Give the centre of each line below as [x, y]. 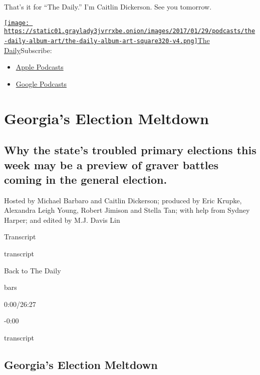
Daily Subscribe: [28, 50]
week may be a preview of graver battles [111, 164]
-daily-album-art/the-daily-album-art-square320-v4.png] [101, 41]
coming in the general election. [86, 179]
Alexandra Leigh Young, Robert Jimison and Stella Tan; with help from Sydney [127, 210]
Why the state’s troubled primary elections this [130, 150]
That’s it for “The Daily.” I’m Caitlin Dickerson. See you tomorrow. [108, 7]
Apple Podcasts [40, 67]
